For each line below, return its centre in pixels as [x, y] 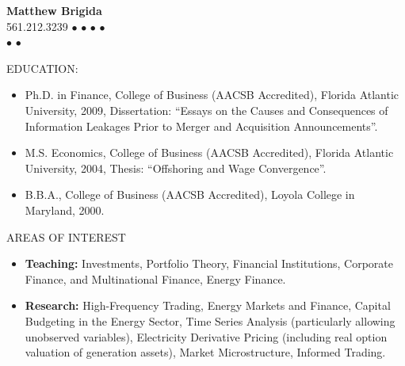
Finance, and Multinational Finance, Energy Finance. [155, 278]
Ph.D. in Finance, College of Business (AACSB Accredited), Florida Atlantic [212, 95]
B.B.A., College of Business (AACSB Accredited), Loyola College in [190, 194]
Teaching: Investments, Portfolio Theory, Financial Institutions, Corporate [209, 263]
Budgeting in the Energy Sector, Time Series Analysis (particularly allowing [210, 320]
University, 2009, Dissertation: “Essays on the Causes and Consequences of [206, 110]
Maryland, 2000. [65, 210]
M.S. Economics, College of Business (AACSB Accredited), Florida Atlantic [209, 152]
